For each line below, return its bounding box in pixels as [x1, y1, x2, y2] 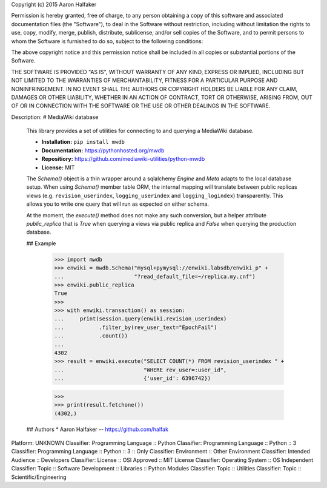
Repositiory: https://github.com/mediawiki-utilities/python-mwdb [41, 155, 205, 163]
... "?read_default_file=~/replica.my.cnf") [54, 273, 256, 280]
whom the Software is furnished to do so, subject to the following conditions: [11, 37, 203, 45]
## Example [26, 240, 56, 247]
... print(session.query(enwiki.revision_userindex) [54, 316, 227, 322]
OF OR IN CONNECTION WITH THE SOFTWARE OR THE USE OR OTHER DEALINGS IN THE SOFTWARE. [11, 102, 271, 109]
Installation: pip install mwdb [41, 138, 125, 146]
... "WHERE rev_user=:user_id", [54, 366, 227, 373]
